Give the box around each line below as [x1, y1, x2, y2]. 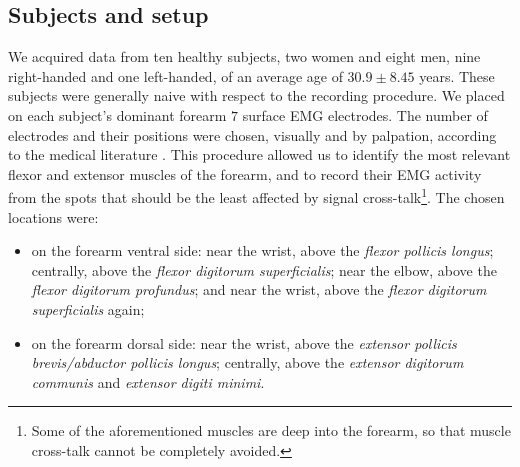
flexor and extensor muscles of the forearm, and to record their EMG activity [8, 163, 482, 184]
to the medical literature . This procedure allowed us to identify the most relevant [8, 144, 511, 165]
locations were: [8, 206, 99, 227]
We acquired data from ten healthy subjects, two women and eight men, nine [8, 46, 481, 67]
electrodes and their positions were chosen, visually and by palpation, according [8, 124, 497, 145]
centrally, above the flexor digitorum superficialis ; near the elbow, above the [31, 259, 497, 280]
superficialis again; [31, 298, 145, 319]
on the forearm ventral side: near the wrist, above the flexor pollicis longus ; [31, 240, 494, 261]
